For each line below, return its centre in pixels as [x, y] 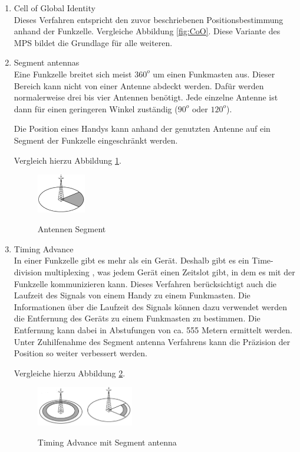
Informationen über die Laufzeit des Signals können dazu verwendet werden [151, 306]
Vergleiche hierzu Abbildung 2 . [70, 373]
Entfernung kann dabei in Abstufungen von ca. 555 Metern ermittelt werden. [153, 330]
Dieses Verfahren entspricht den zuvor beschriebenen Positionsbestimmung [149, 19]
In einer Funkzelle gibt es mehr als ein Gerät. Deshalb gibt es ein [131, 260]
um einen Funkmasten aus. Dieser [214, 74]
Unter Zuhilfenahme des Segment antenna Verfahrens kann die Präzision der [152, 341]
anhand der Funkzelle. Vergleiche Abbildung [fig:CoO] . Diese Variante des [147, 31]
